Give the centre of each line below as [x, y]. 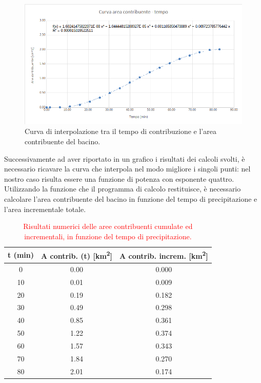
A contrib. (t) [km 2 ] [77, 255]
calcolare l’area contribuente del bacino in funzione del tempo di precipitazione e [131, 198]
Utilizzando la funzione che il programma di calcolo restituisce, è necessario [123, 189]
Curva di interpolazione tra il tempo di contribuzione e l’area [121, 131]
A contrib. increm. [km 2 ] [164, 255]
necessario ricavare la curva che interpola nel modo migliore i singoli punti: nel [127, 169]
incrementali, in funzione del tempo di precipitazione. [108, 236]
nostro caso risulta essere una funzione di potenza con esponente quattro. [119, 178]
